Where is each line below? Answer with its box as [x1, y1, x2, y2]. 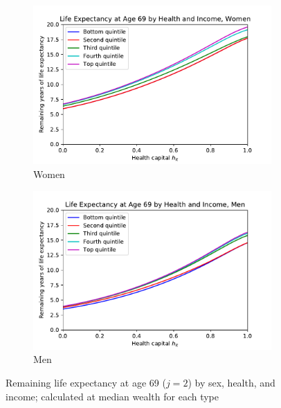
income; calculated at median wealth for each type [6, 389, 219, 403]
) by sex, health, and [188, 375, 275, 390]
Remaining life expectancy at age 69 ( [6, 375, 166, 390]
